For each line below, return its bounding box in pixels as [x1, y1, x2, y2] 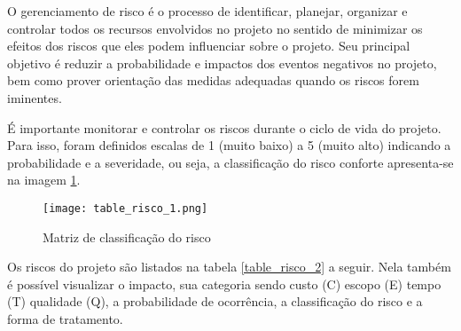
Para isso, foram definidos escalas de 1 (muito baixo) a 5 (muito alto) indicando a [7, 136, 451, 154]
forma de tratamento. [7, 309, 123, 327]
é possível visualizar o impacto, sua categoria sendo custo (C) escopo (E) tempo [7, 274, 441, 293]
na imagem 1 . [7, 170, 81, 189]
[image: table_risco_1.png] [43, 201, 208, 215]
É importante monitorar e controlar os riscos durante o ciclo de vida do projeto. [7, 118, 441, 137]
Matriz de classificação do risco [43, 227, 211, 246]
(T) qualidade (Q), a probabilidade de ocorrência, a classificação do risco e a [7, 292, 423, 311]
